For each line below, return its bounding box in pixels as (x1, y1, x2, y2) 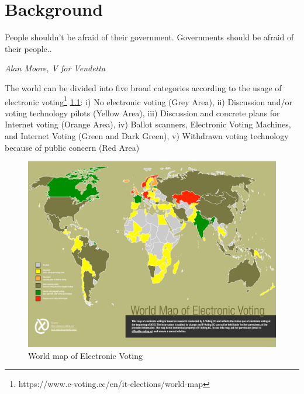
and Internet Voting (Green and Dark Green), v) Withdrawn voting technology (5, 129, 289, 141)
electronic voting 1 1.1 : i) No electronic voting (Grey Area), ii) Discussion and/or (5, 94, 292, 108)
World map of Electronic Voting (28, 349, 143, 361)
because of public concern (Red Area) (5, 141, 140, 153)
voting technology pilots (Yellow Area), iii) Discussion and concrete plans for (5, 106, 280, 119)
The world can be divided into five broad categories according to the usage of (5, 81, 282, 94)
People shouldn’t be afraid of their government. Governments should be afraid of (5, 31, 294, 43)
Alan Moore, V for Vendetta (5, 62, 106, 74)
